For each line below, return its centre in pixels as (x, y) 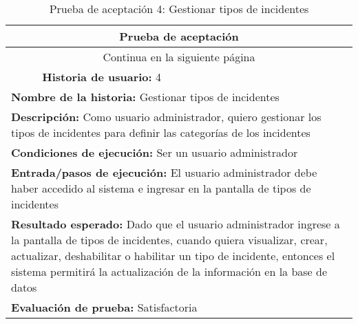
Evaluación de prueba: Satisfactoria (104, 307)
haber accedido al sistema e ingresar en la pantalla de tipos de (161, 188)
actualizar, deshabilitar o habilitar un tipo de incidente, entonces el (173, 256)
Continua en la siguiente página (179, 57)
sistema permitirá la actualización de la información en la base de (169, 271)
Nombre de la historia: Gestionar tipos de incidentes (145, 97)
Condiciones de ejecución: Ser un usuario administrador (155, 152)
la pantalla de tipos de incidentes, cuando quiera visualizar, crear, (169, 240)
